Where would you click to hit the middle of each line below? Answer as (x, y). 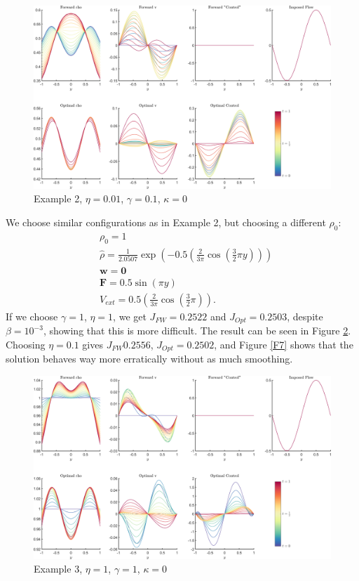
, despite (305, 316)
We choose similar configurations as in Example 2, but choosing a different (166, 222)
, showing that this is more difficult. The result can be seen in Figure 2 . (197, 331)
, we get (130, 316)
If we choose (32, 316)
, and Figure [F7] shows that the (284, 344)
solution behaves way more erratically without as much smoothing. (149, 359)
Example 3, (58, 569)
